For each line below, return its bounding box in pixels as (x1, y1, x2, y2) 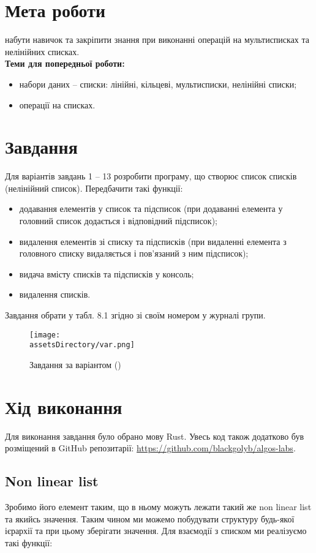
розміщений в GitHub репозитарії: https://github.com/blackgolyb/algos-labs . (5, 442, 296, 454)
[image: (29, 330, 61, 339)
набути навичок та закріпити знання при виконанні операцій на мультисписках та (5, 33, 310, 46)
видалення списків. (19, 288, 91, 301)
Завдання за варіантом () (29, 358, 121, 371)
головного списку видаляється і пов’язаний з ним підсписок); (19, 247, 249, 260)
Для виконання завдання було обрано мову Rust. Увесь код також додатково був (5, 429, 304, 442)
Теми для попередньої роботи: (5, 57, 125, 70)
